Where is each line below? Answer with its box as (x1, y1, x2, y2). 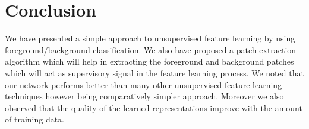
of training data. (5, 113, 65, 125)
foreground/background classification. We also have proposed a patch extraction (5, 43, 297, 56)
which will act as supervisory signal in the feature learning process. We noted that (5, 66, 304, 79)
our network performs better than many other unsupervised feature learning (5, 78, 282, 91)
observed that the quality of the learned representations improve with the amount (5, 101, 302, 114)
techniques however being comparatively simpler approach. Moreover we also (5, 90, 284, 102)
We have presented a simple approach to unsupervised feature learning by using (5, 32, 295, 44)
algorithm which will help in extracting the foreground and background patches (5, 55, 294, 67)
